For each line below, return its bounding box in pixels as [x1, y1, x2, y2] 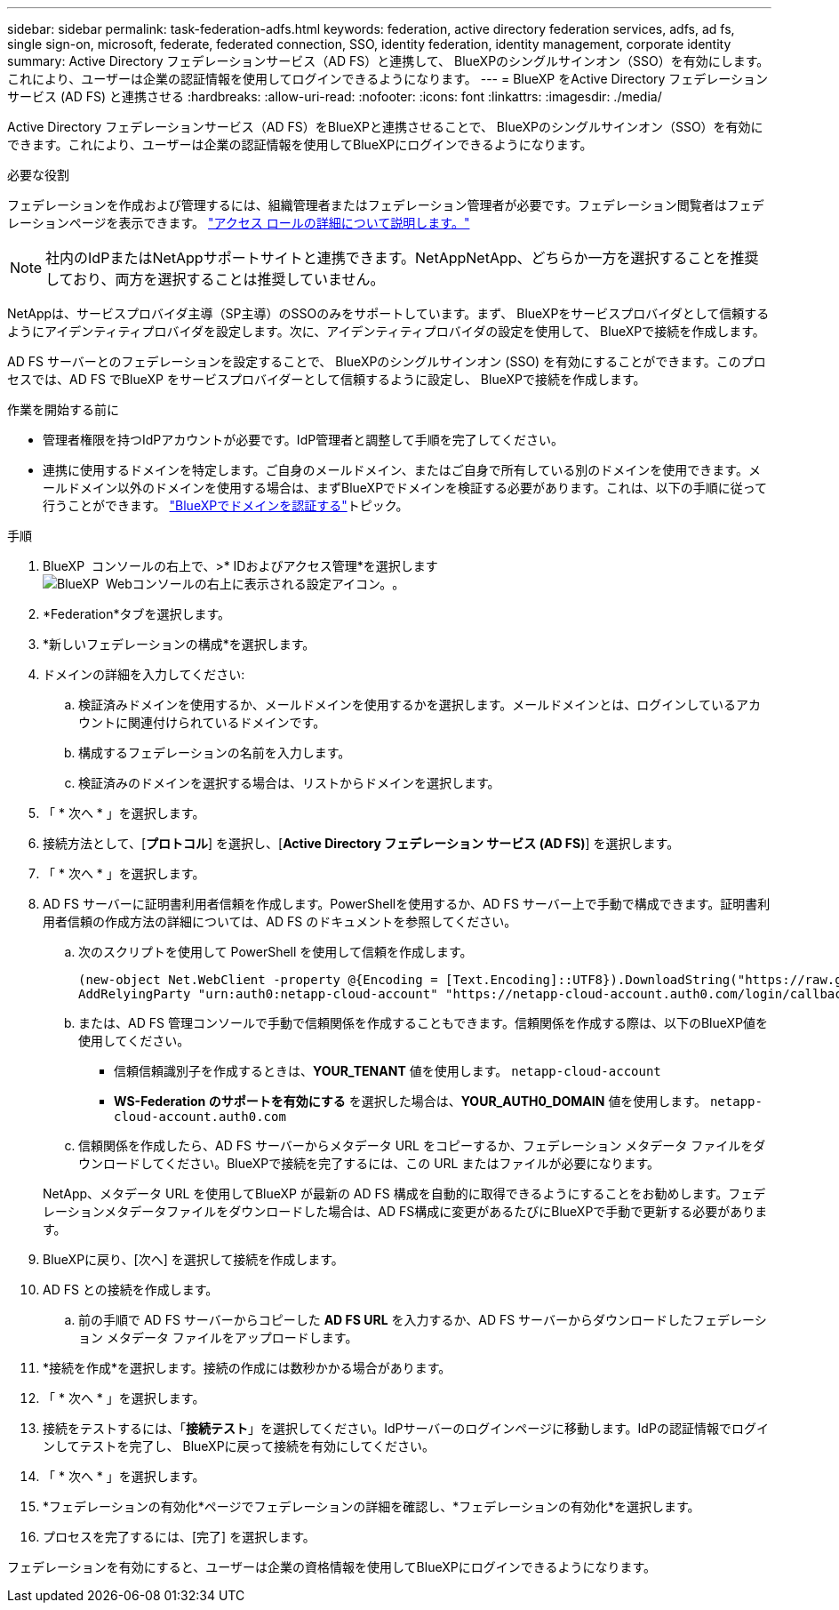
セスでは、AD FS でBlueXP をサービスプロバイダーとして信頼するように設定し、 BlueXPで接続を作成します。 [7, 372, 646, 387]
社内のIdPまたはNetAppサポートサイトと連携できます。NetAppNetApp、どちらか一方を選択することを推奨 [45, 249, 759, 267]
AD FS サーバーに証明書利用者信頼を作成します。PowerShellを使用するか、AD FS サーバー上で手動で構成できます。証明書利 [43, 896, 771, 911]
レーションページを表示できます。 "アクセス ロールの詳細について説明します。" [7, 215, 470, 230]
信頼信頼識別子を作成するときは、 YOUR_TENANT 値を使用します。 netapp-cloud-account [114, 1063, 661, 1078]
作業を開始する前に [7, 402, 119, 417]
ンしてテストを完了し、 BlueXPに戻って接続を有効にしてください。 [43, 1438, 435, 1454]
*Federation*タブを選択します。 [43, 606, 231, 621]
